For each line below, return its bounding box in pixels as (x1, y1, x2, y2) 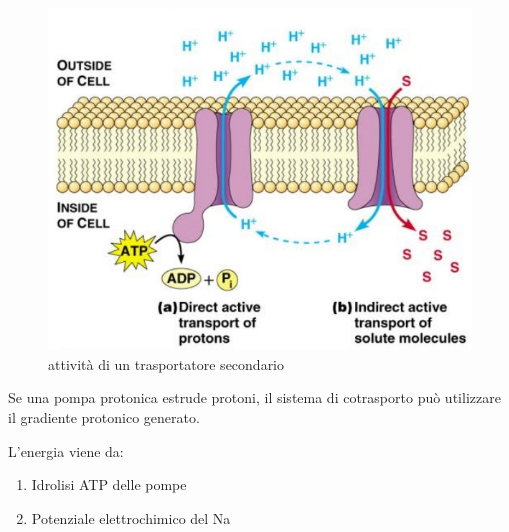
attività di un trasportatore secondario (48, 353, 285, 374)
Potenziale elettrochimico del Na (31, 507, 231, 528)
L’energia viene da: (8, 440, 124, 461)
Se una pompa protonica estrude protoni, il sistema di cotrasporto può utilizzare (8, 387, 501, 408)
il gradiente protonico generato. (8, 406, 200, 427)
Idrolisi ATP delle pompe (31, 474, 187, 495)
